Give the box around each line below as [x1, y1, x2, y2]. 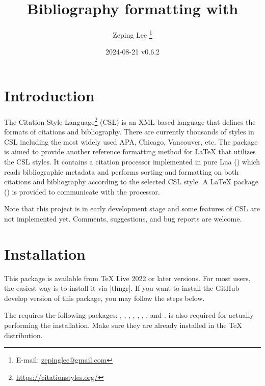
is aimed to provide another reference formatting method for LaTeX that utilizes [4, 146, 256, 157]
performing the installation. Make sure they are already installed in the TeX [4, 320, 242, 330]
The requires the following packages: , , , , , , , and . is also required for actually [4, 310, 254, 320]
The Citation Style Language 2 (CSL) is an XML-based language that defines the [4, 115, 256, 127]
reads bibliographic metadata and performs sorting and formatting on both [4, 166, 239, 177]
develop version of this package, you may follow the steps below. [4, 292, 205, 303]
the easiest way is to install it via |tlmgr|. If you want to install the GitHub [4, 283, 240, 293]
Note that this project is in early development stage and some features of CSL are [4, 203, 260, 214]
